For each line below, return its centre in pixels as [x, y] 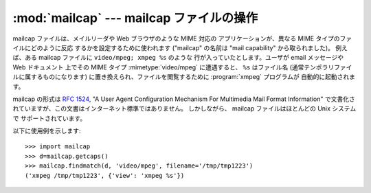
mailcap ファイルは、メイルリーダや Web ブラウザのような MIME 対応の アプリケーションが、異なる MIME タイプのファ [182, 38]
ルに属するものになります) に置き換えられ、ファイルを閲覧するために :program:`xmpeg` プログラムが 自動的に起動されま [184, 77]
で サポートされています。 [49, 118]
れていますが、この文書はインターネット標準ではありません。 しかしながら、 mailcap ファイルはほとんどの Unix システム [184, 109]
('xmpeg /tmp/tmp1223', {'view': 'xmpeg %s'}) [105, 175]
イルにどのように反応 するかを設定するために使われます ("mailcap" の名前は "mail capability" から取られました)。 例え [180, 47]
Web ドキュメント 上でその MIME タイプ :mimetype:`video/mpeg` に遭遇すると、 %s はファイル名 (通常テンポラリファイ [182, 67]
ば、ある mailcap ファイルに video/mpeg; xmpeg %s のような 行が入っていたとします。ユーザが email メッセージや [178, 58]
